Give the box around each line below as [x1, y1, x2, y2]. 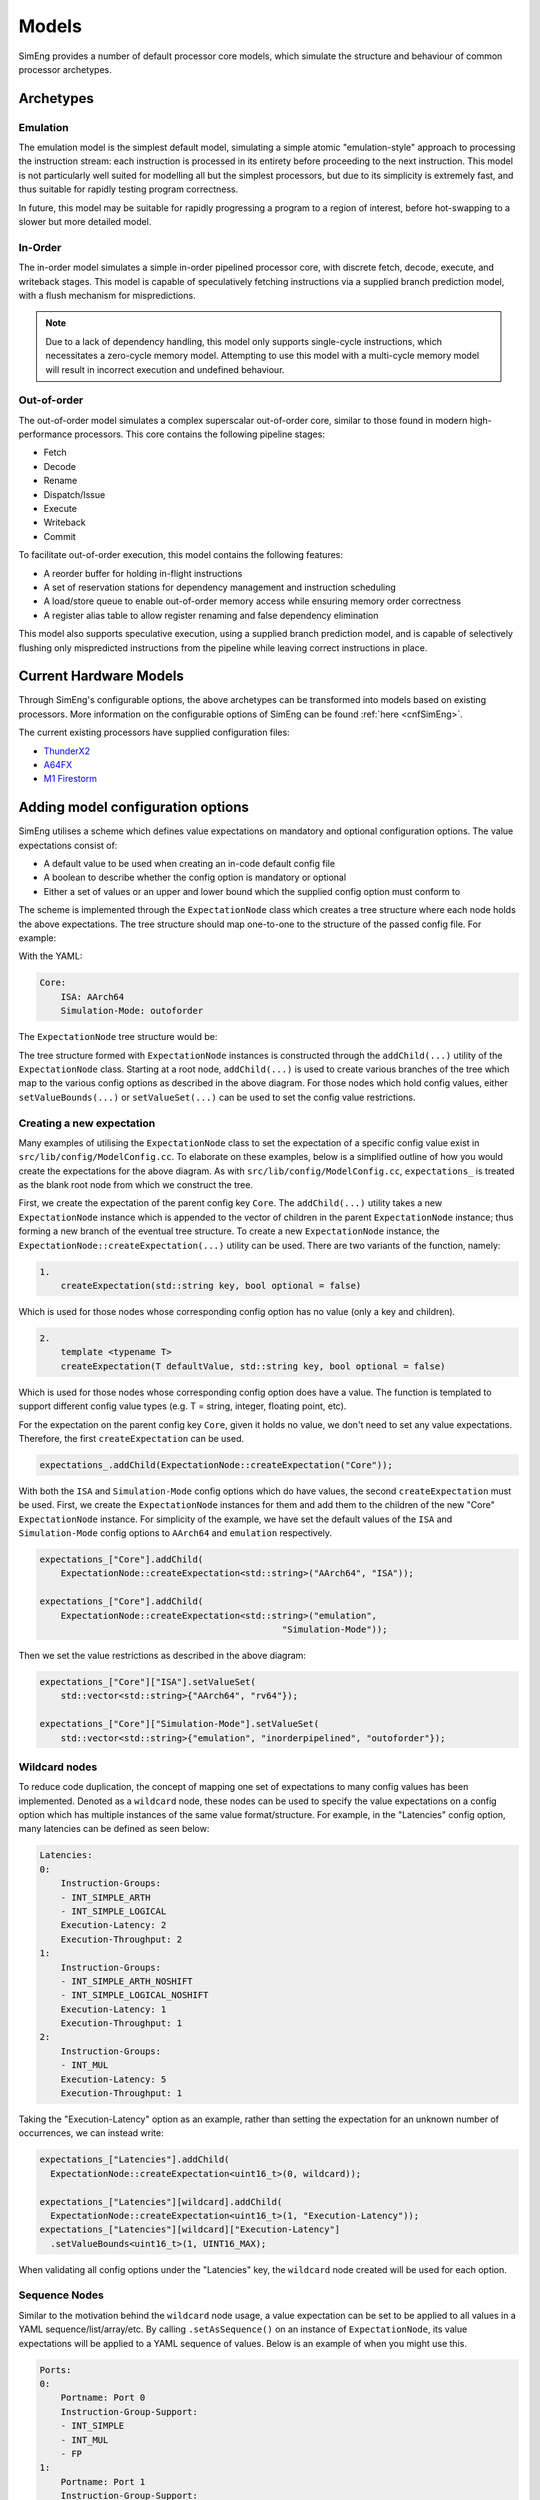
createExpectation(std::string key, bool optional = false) [60, 1280, 362, 1291]
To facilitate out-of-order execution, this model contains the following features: [18, 549, 344, 561]
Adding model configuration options [18, 799, 249, 816]
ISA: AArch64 [60, 991, 125, 1002]
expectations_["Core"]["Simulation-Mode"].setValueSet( [39, 1718, 320, 1730]
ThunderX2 [43, 745, 90, 757]
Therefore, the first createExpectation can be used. [18, 1432, 245, 1444]
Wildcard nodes [18, 1760, 98, 1774]
